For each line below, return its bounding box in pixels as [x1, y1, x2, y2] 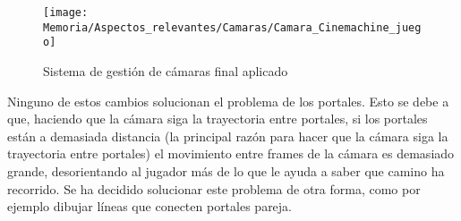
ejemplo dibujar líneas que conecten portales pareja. [7, 197, 293, 216]
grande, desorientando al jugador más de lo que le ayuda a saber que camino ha [7, 161, 445, 180]
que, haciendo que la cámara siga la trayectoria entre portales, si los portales [7, 109, 428, 128]
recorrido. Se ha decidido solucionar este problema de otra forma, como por [7, 179, 421, 198]
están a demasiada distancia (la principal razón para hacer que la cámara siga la [7, 126, 448, 145]
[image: [43, 6, 89, 19]
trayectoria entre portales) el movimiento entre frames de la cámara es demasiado [7, 144, 455, 163]
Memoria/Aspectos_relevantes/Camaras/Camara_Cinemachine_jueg [43, 21, 422, 34]
